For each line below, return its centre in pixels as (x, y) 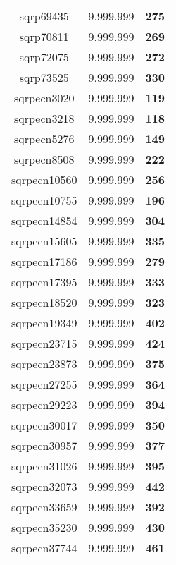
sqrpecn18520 (44, 302)
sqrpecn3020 (44, 98)
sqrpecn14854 (44, 220)
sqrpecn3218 (44, 118)
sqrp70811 (44, 36)
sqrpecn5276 (44, 139)
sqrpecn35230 (44, 527)
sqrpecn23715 (44, 343)
